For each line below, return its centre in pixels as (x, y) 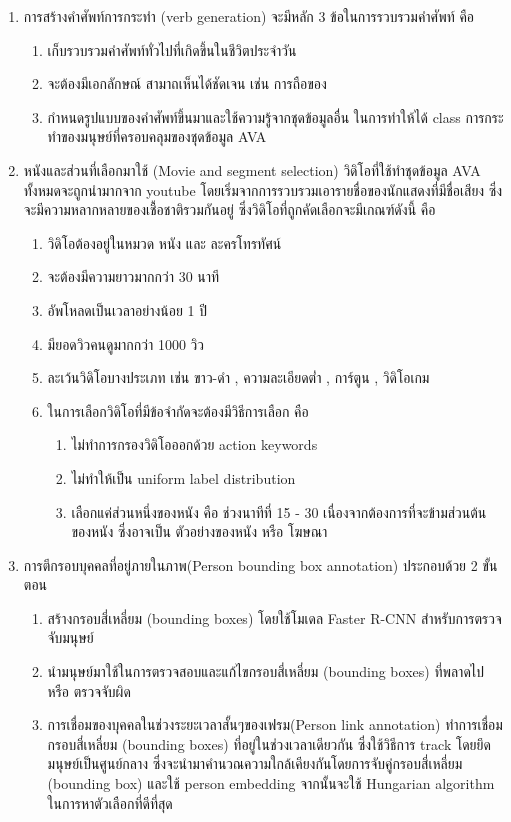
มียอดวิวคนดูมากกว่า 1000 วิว (125, 343)
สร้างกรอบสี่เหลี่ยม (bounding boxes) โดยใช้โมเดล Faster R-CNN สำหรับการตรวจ (274, 617)
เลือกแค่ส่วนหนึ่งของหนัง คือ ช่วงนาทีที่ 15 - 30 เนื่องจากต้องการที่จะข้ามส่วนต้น (279, 511)
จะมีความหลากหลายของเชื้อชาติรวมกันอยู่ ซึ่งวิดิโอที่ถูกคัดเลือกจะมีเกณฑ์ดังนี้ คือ (229, 209)
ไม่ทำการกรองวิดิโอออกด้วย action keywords (194, 444)
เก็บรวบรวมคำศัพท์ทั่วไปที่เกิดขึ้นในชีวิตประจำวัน (172, 49)
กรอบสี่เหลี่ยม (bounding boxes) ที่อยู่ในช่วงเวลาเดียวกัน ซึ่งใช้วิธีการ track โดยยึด (269, 743)
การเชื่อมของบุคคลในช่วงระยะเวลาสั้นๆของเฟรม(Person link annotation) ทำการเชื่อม (275, 724)
